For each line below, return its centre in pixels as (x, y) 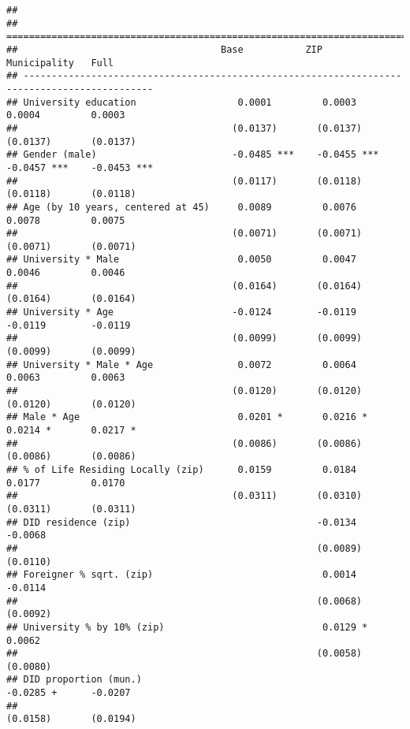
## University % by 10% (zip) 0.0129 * (187, 627)
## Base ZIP (164, 49)
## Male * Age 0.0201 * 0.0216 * (187, 417)
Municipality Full (60, 63)
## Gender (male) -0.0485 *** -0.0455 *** (193, 155)
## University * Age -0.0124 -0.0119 (181, 312)
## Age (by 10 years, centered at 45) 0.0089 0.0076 (181, 207)
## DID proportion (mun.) (74, 680)
